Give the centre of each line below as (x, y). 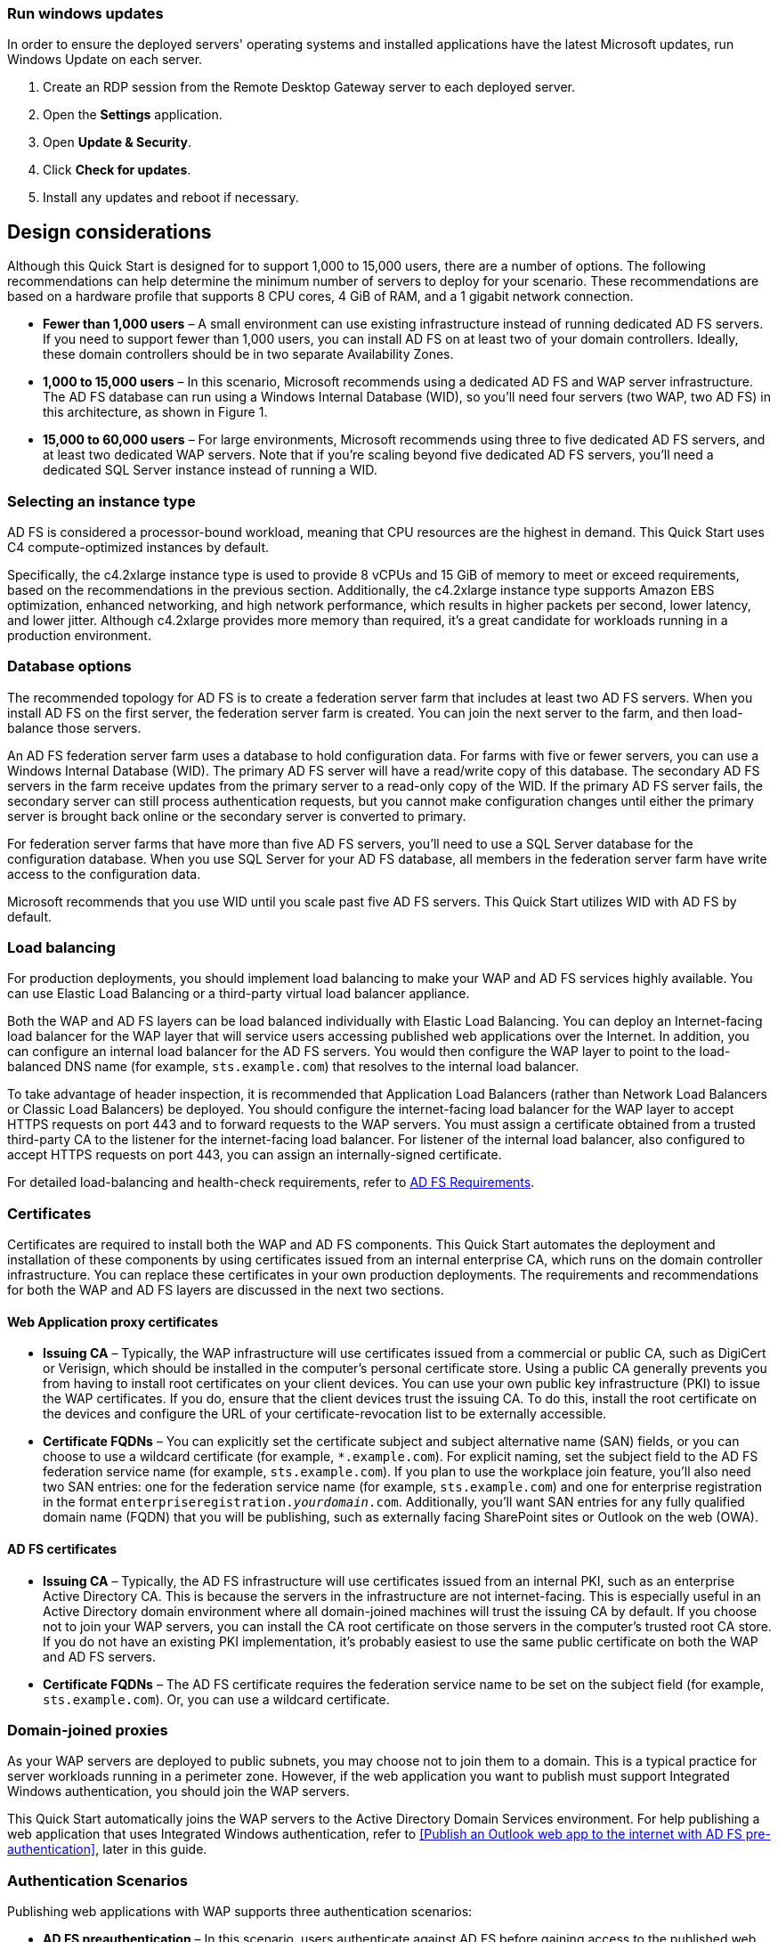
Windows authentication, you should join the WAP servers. (178, 1792)
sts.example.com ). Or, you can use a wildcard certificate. (216, 1699)
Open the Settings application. (133, 115)
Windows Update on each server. (105, 60)
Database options (69, 666)
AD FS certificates (62, 1549)
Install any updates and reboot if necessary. (171, 198)
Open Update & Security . (117, 142)
